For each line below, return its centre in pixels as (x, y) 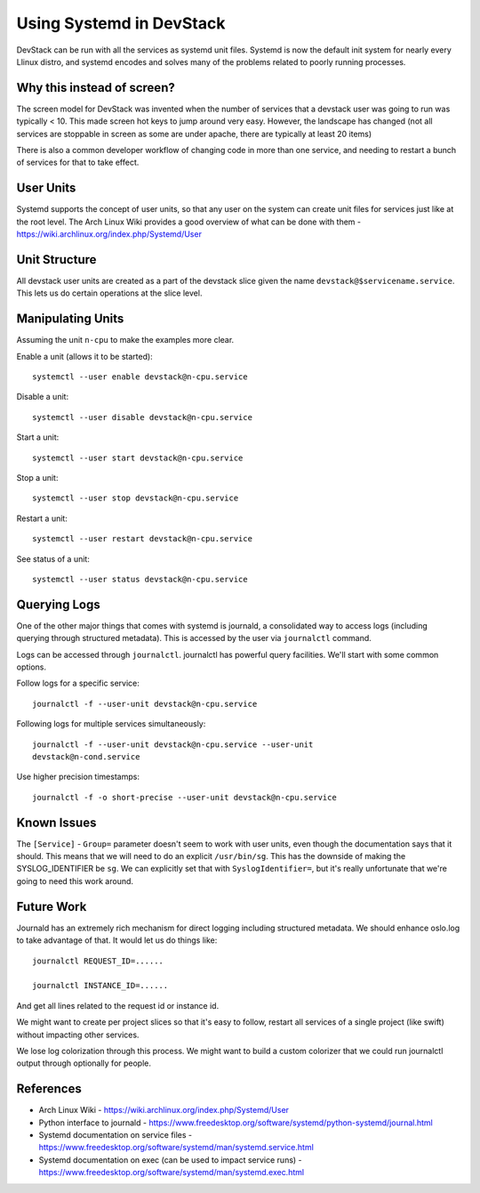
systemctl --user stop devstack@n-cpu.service (136, 498)
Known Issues (56, 822)
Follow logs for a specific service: (78, 683)
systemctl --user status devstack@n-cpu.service (140, 579)
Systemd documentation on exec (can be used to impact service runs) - (170, 1160)
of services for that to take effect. (78, 162)
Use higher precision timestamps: (78, 777)
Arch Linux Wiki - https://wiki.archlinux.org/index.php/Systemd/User (164, 1110)
